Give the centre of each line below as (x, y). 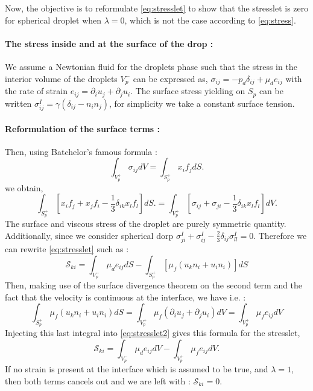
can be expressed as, (170, 78)
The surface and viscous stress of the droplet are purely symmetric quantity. (146, 224)
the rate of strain (36, 91)
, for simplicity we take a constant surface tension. (202, 103)
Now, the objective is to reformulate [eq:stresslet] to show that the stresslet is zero (157, 8)
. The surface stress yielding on (188, 91)
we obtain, (24, 187)
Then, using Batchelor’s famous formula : (81, 151)
